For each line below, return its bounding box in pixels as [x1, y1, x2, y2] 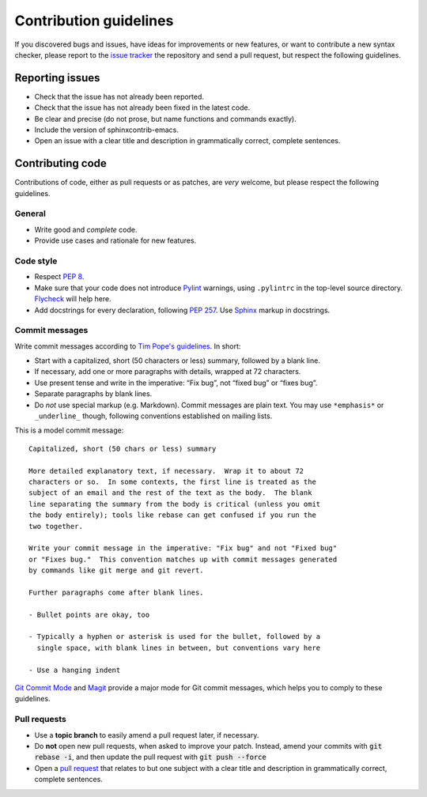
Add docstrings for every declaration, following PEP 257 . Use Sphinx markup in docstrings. [34, 305, 331, 315]
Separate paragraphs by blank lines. [34, 389, 153, 398]
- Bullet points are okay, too [28, 610, 150, 619]
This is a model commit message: [14, 425, 124, 435]
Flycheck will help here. [34, 294, 111, 304]
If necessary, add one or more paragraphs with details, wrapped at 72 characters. [34, 367, 301, 376]
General [14, 208, 47, 219]
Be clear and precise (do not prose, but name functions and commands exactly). [34, 114, 297, 123]
